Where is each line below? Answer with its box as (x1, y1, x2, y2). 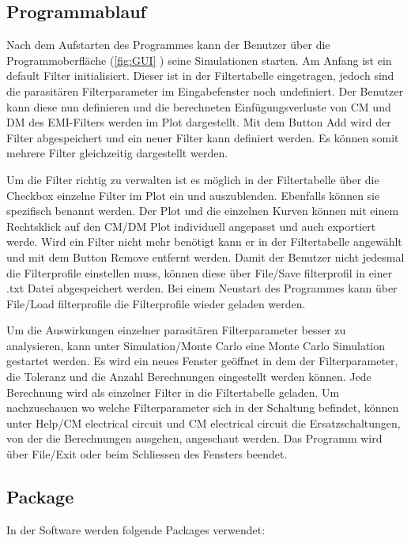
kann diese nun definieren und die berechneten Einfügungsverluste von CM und (6, 98, 391, 115)
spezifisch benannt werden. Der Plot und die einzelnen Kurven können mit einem (6, 202, 399, 219)
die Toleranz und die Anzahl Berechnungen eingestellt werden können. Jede (6, 368, 371, 385)
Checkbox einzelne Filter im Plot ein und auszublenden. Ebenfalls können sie (6, 187, 380, 203)
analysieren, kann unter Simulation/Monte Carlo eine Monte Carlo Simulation (6, 337, 386, 353)
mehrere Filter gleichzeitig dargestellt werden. (6, 145, 228, 161)
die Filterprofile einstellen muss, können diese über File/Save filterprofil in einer (6, 264, 393, 281)
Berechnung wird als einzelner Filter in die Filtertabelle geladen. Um (6, 383, 340, 400)
